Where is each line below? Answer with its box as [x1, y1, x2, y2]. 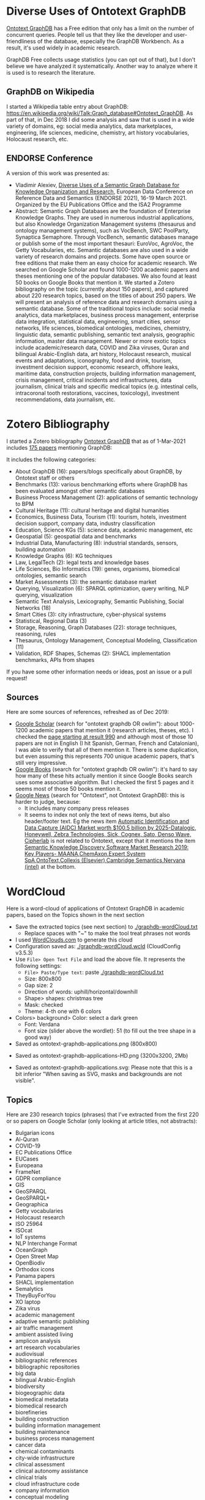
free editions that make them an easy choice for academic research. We [15, 259, 197, 267]
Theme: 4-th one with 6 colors [24, 1008, 102, 1015]
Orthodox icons [15, 1266, 54, 1273]
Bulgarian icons [15, 1129, 55, 1137]
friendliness [6, 37, 36, 45]
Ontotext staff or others [15, 474, 75, 481]
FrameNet [15, 1168, 41, 1176]
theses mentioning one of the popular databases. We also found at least [15, 272, 197, 280]
